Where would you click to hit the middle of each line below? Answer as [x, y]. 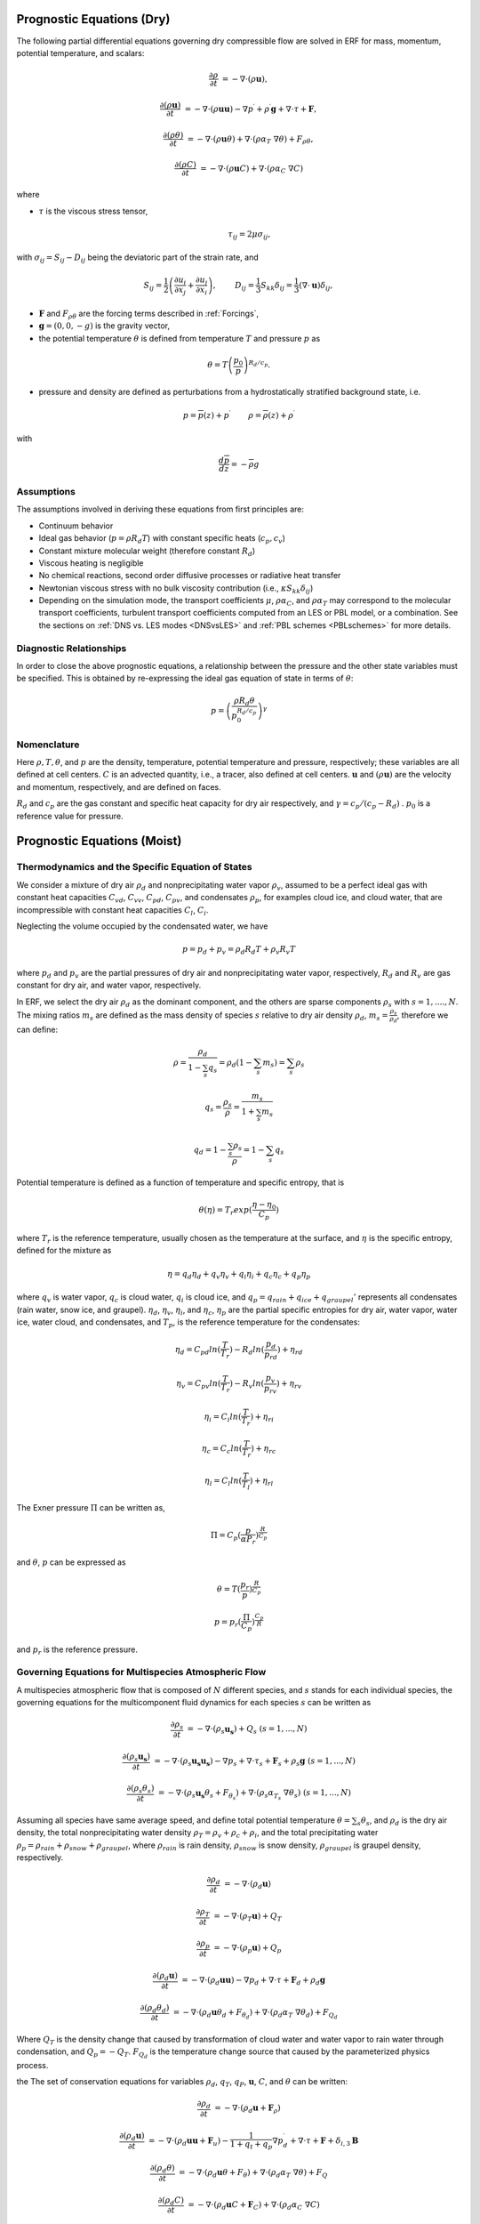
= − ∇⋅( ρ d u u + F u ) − [188, 2141]
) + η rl [261, 1482]
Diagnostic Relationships [72, 648]
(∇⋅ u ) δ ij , [316, 286]
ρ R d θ [244, 701]
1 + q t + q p [251, 2145]
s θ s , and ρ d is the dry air [402, 1821]
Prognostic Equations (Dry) [93, 19]
